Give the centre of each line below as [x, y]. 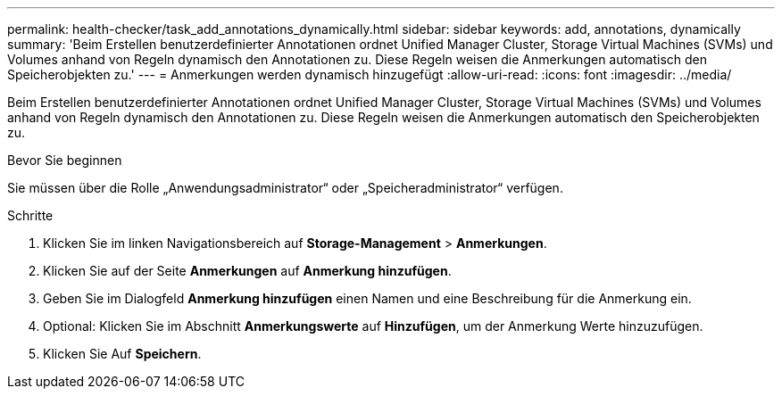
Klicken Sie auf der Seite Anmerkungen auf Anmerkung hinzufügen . [247, 271]
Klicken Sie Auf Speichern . [122, 354]
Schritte [30, 215]
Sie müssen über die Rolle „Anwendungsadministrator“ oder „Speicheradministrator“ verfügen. [285, 188]
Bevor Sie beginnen [65, 160]
